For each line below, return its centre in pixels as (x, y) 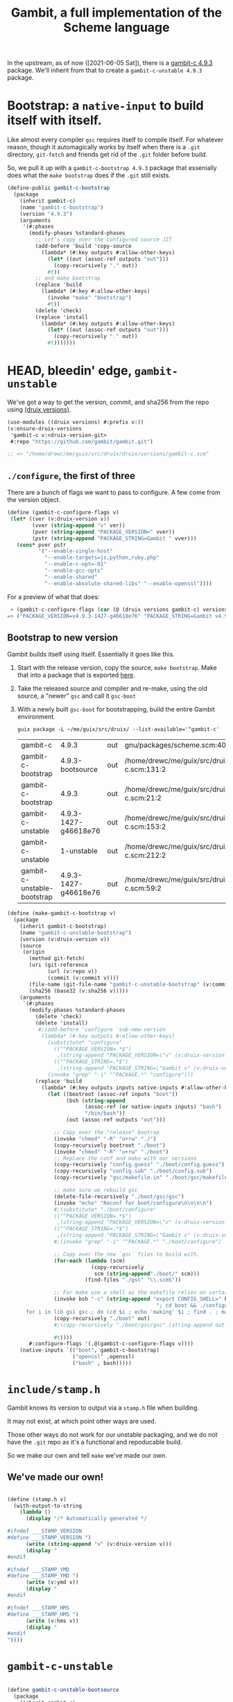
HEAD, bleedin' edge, (69, 371)
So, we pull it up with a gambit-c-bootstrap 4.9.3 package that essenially (112, 168)
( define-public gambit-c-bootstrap (59, 188)
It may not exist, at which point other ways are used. (82, 1421)
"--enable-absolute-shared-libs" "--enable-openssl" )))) (128, 583)
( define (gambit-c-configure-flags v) (63, 513)
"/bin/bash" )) (105, 1113)
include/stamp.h (54, 1390)
